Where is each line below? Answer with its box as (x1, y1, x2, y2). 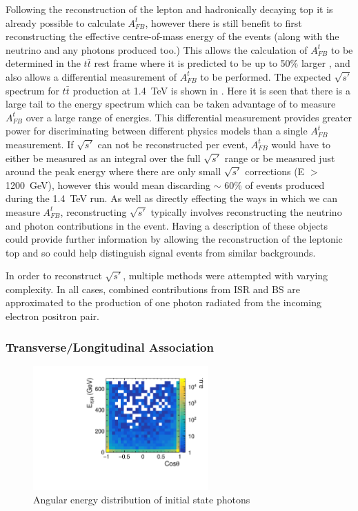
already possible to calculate (6, 15, 125, 30)
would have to (271, 137, 331, 151)
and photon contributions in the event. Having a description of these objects (6, 218, 328, 232)
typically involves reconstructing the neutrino (150, 204, 342, 219)
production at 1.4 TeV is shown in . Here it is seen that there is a (72, 83, 350, 97)
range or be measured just (224, 150, 335, 165)
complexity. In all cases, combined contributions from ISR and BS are (6, 281, 301, 296)
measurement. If (6, 137, 74, 151)
